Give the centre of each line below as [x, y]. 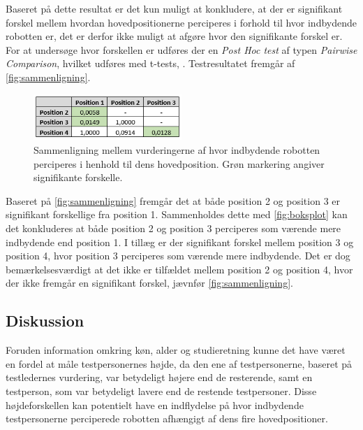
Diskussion [45, 321]
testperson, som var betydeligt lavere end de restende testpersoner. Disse [161, 390]
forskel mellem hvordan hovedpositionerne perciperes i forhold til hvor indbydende [181, 22]
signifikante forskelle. [78, 177]
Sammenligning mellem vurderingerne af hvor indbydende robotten [177, 150]
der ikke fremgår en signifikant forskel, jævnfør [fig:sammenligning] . [149, 283]
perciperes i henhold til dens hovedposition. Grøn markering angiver [179, 163]
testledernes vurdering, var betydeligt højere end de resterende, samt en [159, 377]
